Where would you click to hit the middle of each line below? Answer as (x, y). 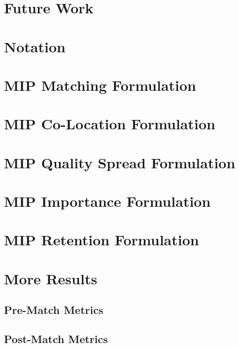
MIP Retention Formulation (102, 240)
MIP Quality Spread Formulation (120, 162)
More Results (51, 278)
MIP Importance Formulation (107, 201)
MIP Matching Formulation (100, 85)
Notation (35, 46)
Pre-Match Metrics (54, 310)
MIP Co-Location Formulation (110, 124)
